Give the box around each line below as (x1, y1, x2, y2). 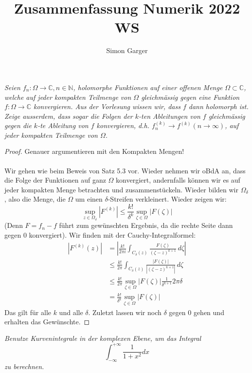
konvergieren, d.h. (96, 120, 149, 131)
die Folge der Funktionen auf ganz (4, 175, 106, 185)
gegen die (4, 120, 32, 131)
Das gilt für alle (4, 307, 51, 317)
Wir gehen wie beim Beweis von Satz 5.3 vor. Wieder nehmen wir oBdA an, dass (4, 165, 246, 175)
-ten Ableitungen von (139, 111, 200, 121)
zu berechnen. (4, 361, 44, 371)
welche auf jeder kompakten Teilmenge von (4, 92, 131, 102)
